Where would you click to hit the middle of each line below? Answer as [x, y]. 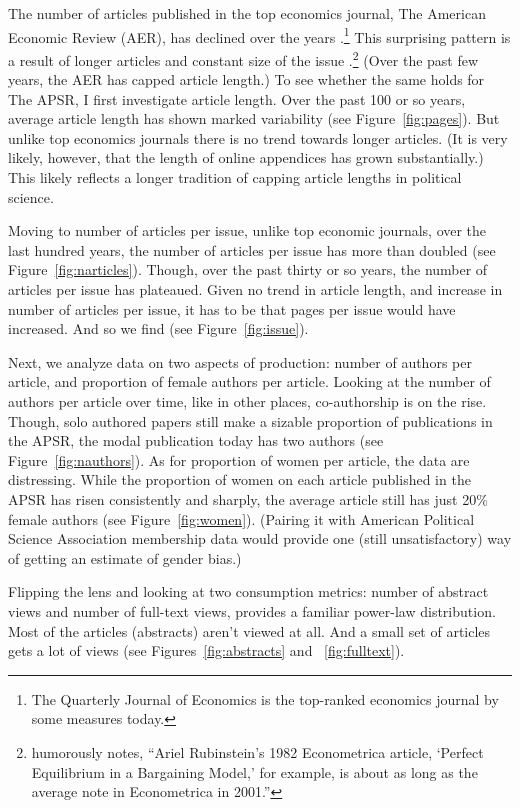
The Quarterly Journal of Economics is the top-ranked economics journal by [265, 698]
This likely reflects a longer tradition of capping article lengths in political [235, 177]
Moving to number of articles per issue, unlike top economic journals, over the [247, 230]
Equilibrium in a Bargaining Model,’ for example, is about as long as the [254, 771]
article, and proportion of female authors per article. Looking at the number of [249, 381]
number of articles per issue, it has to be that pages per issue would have [232, 308]
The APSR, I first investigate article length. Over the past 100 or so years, [237, 98]
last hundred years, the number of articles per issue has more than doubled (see [252, 249]
